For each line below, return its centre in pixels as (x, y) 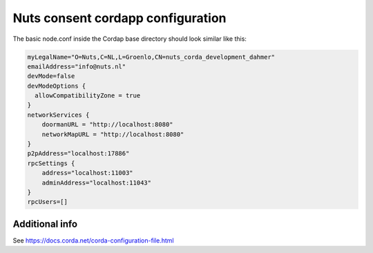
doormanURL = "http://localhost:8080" (107, 125)
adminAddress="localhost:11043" (97, 182)
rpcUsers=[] (48, 202)
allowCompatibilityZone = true (88, 96)
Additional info (45, 224)
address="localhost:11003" (88, 173)
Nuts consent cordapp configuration (119, 18)
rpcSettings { (51, 163)
